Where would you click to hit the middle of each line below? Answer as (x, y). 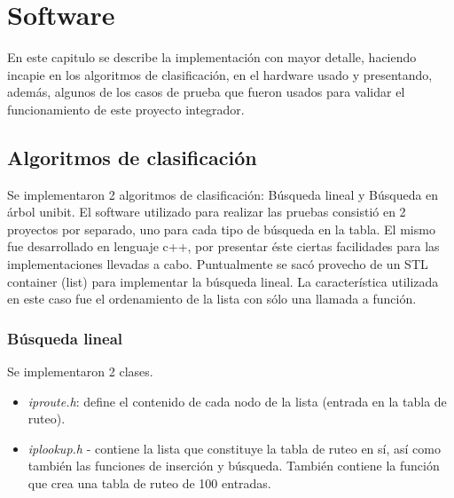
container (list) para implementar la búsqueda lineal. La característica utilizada (223, 281)
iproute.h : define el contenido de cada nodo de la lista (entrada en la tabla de (237, 401)
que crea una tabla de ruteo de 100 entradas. (149, 483)
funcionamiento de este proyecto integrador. (126, 109)
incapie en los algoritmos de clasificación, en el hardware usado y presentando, (220, 74)
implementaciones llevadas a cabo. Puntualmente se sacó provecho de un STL (218, 264)
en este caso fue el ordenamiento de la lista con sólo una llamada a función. (212, 299)
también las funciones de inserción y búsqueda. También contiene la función (234, 466)
